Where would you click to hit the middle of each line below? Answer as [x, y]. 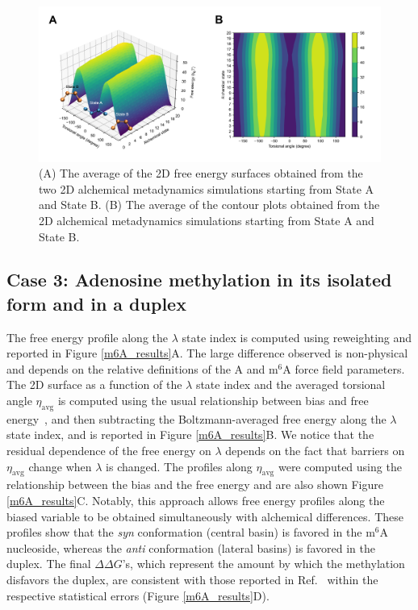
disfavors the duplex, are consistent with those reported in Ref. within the [192, 579]
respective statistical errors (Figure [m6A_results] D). [138, 595]
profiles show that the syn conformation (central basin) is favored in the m [191, 532]
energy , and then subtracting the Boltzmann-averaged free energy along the [196, 418]
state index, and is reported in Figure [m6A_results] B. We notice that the [190, 435]
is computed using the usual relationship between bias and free [213, 401]
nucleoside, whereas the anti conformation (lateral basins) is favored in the [191, 547]
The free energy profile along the [88, 337]
